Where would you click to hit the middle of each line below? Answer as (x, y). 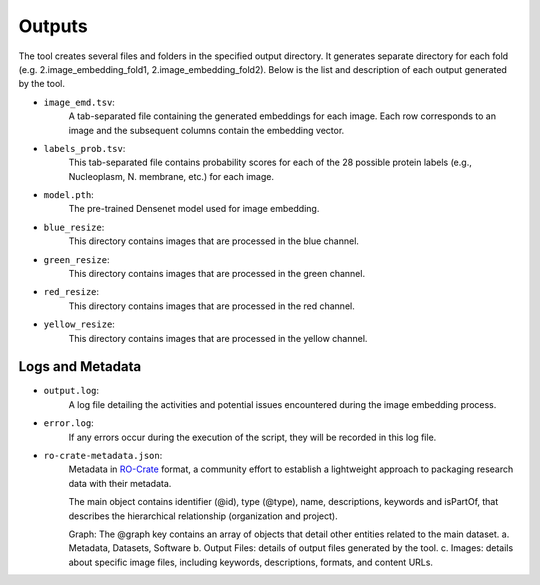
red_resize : (71, 292)
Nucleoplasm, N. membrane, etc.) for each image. (171, 176)
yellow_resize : (79, 324)
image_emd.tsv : (79, 102)
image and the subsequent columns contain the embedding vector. (206, 130)
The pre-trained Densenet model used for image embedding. (194, 209)
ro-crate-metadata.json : (103, 456)
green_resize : (76, 259)
